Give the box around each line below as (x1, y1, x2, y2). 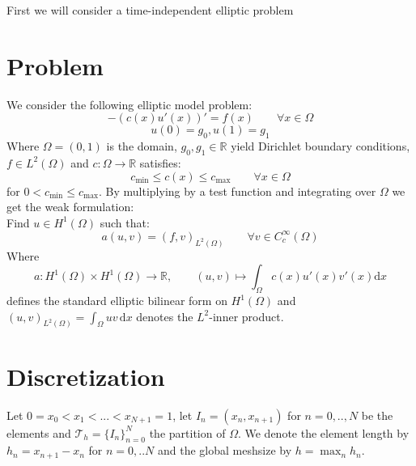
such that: (100, 214, 150, 231)
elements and (6, 424, 71, 441)
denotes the (136, 307, 193, 324)
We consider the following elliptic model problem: (6, 95, 253, 112)
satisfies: (139, 154, 181, 171)
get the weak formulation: (6, 198, 134, 215)
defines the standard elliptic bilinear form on (6, 292, 227, 309)
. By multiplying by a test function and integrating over (99, 182, 376, 199)
